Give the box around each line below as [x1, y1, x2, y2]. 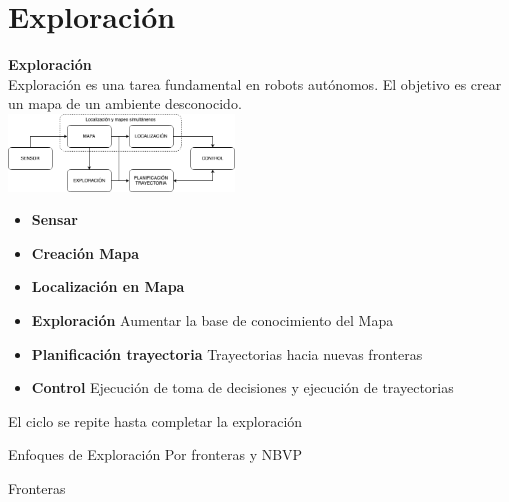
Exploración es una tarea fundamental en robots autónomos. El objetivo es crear [8, 73, 502, 94]
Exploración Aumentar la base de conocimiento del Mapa [31, 309, 394, 330]
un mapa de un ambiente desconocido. [8, 93, 242, 114]
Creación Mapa [31, 242, 140, 263]
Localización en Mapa [31, 276, 185, 297]
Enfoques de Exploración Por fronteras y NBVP [8, 444, 303, 465]
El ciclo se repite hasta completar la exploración [8, 410, 303, 431]
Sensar [31, 209, 78, 230]
